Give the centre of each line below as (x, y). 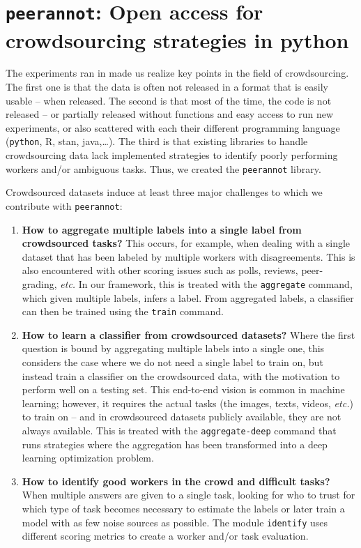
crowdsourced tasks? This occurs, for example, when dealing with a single (186, 243)
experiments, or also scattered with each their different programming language (173, 127)
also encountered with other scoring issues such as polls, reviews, (160, 270)
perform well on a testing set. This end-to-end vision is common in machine (183, 389)
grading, (39, 283)
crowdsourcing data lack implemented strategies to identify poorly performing (172, 155)
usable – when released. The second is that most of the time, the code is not (169, 100)
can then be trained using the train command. (123, 311)
